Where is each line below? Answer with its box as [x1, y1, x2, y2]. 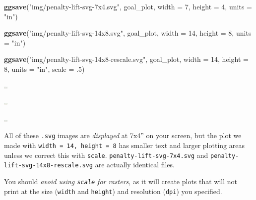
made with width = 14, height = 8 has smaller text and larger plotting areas [4, 140, 245, 150]
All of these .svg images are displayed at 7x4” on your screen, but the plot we [4, 130, 242, 141]
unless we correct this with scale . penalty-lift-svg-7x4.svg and [4, 150, 208, 160]
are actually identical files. [95, 159, 175, 170]
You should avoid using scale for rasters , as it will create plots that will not [4, 176, 238, 186]
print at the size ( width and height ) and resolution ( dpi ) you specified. [4, 186, 222, 196]
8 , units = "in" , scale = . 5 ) [4, 63, 85, 74]
